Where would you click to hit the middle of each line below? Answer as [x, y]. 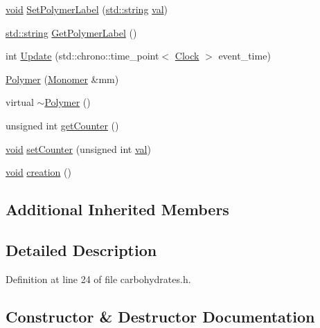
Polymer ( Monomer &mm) [62, 79]
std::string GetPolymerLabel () [71, 32]
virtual [20, 102]
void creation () [38, 172]
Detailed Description [81, 249]
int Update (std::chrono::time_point [82, 56]
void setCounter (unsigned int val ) [78, 148]
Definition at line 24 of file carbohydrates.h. [98, 279]
